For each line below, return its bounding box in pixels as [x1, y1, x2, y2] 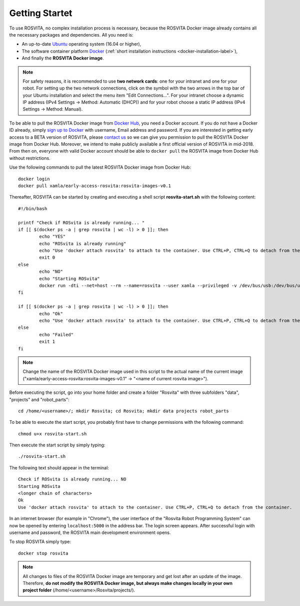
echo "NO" [39, 269, 63, 275]
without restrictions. [9, 155, 50, 161]
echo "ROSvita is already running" [39, 241, 126, 246]
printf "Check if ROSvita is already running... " [18, 220, 145, 225]
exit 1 [39, 339, 55, 345]
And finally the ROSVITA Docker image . [21, 55, 104, 61]
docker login [18, 176, 50, 182]
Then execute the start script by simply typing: [9, 442, 105, 448]
